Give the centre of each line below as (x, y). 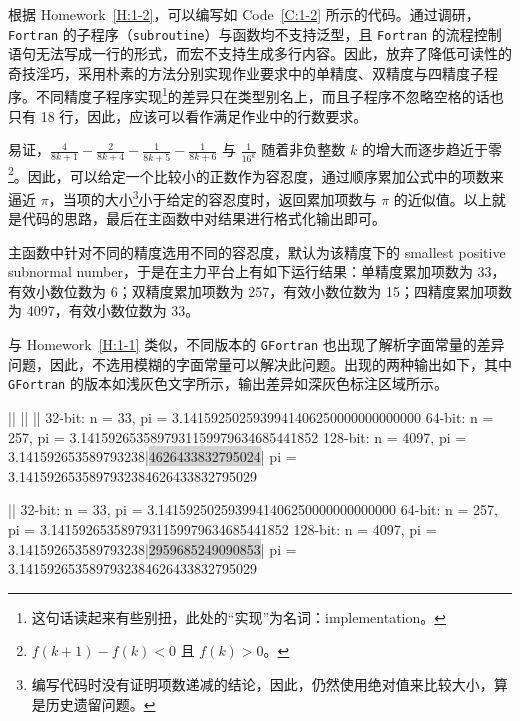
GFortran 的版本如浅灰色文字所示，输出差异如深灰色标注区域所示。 (228, 383)
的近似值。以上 (442, 198)
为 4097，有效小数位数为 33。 (104, 310)
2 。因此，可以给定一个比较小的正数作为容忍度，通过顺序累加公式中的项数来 (256, 174)
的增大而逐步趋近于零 (431, 149)
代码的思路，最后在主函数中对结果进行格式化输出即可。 (203, 218)
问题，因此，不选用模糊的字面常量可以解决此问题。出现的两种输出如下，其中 (260, 363)
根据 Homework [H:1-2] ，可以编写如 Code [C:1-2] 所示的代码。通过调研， (244, 14)
